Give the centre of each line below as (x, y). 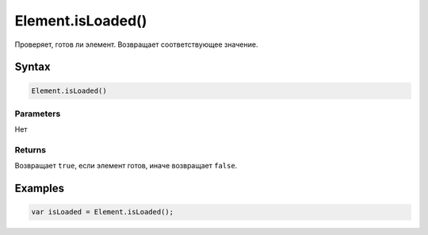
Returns (31, 150)
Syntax (32, 67)
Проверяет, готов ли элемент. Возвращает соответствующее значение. (136, 44)
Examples (40, 189)
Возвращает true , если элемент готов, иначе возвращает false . (126, 166)
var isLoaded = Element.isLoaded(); (103, 212)
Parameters (38, 114)
